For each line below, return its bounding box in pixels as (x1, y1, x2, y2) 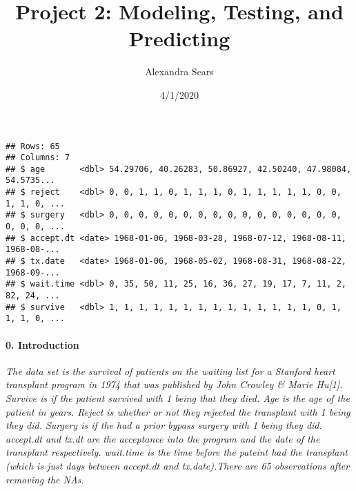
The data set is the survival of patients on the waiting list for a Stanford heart (6, 363, 335, 378)
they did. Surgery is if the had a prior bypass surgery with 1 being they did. (6, 418, 322, 432)
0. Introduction (6, 337, 79, 352)
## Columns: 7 (6, 153, 70, 163)
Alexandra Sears (145, 64, 214, 79)
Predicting (128, 24, 230, 52)
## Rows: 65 (6, 141, 60, 151)
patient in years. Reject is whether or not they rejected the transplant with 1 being (6, 404, 350, 418)
